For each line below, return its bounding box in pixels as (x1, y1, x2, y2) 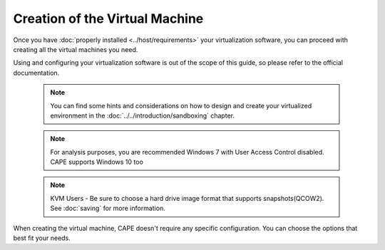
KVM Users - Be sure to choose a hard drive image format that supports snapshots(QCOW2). (50, 194, 324, 202)
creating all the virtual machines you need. (13, 45, 138, 53)
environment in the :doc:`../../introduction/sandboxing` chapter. (50, 111, 235, 120)
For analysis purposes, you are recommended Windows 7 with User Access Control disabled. (50, 147, 324, 156)
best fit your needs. (13, 234, 71, 242)
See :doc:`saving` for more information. (50, 204, 165, 213)
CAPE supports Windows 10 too (50, 157, 144, 167)
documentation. (13, 68, 60, 77)
